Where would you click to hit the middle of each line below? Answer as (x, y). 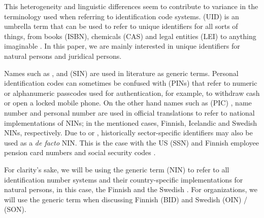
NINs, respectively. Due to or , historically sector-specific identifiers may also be (128, 133)
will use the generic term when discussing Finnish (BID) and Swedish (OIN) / (126, 199)
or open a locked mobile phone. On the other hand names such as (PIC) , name (128, 103)
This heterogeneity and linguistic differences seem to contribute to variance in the (131, 6)
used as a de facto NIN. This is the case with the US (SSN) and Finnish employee (131, 142)
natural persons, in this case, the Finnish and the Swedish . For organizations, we (131, 189)
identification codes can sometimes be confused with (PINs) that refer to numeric (131, 83)
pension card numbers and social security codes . (80, 152)
